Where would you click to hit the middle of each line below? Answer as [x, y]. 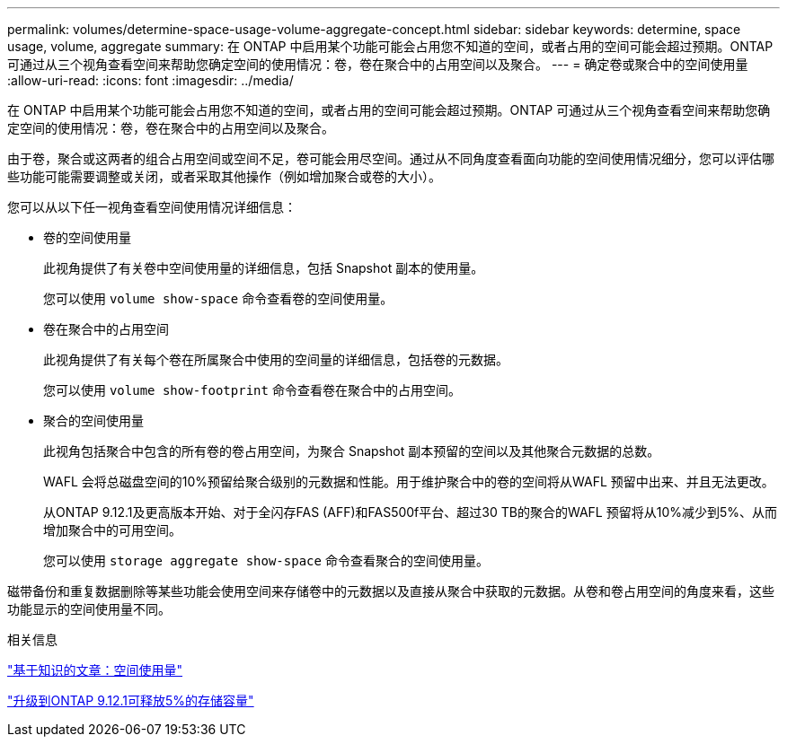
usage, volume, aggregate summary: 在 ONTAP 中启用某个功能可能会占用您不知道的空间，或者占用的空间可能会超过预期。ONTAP [390, 46]
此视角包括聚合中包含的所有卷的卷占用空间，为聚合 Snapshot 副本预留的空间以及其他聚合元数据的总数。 [352, 451]
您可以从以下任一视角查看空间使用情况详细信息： [152, 207]
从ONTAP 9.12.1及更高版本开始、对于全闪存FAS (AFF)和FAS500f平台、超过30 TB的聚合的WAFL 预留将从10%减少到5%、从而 [411, 512]
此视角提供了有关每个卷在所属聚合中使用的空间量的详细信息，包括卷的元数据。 [276, 359]
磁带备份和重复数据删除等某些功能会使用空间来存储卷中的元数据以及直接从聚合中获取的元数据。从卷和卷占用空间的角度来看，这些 [391, 591]
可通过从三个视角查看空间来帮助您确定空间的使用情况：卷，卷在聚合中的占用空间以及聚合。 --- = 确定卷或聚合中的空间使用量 [378, 64]
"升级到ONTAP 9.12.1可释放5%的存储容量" [131, 700]
